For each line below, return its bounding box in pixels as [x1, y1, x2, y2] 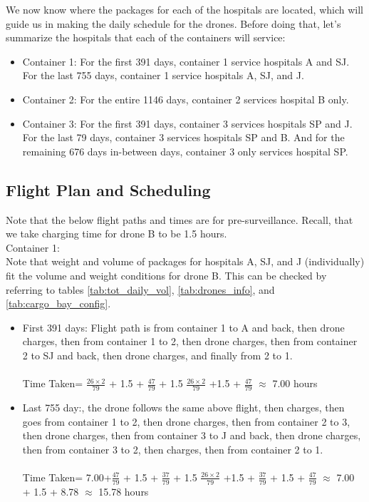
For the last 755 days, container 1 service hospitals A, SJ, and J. [22, 68, 304, 83]
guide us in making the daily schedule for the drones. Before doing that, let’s [6, 16, 341, 31]
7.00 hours [272, 376, 318, 391]
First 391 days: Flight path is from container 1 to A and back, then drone [22, 319, 345, 334]
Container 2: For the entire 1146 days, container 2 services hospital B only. [22, 91, 349, 106]
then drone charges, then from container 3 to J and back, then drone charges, [22, 428, 361, 443]
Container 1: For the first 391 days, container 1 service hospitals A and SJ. [22, 53, 350, 68]
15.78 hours [98, 483, 149, 498]
